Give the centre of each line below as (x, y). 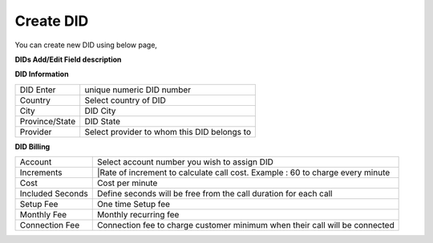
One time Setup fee (134, 205)
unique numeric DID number (138, 90)
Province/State (48, 121)
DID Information (42, 74)
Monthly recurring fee (138, 215)
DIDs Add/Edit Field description (68, 59)
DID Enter (38, 90)
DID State (102, 121)
